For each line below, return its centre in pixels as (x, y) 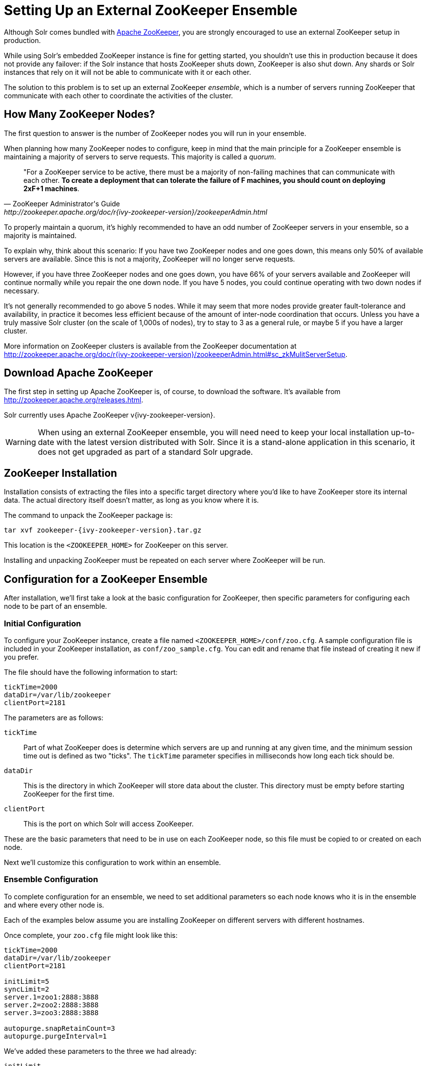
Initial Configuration (42, 623)
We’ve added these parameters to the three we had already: (100, 1051)
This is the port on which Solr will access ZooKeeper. (109, 823)
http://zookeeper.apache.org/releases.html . (74, 400)
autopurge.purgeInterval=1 (55, 1036)
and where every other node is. (54, 905)
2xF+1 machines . (51, 188)
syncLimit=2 (27, 989)
